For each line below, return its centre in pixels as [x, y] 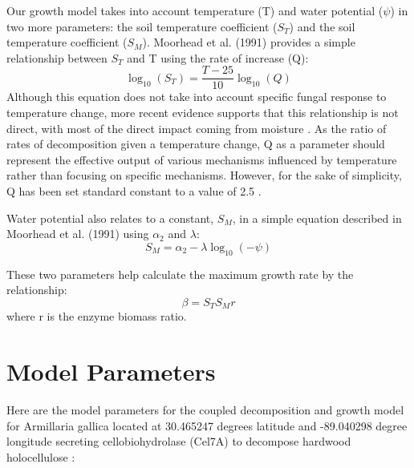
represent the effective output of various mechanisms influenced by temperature [202, 159]
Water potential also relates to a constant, [110, 218]
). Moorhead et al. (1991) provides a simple [249, 42]
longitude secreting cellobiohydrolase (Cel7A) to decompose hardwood [179, 441]
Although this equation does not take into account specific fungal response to [197, 97]
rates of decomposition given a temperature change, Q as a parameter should [196, 144]
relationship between [57, 57]
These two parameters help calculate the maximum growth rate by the [180, 274]
